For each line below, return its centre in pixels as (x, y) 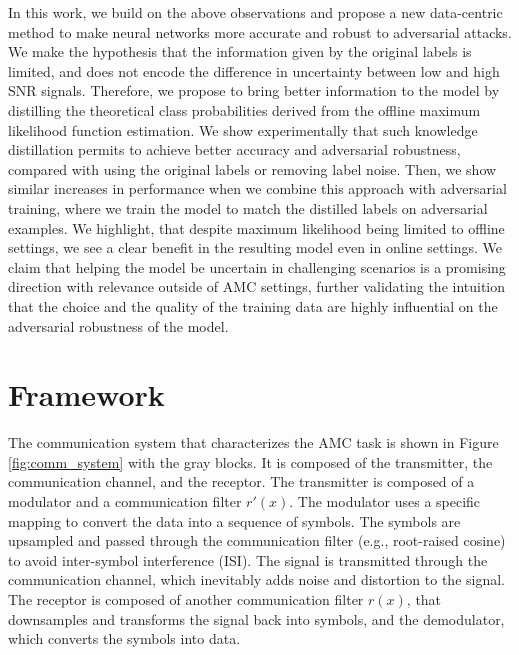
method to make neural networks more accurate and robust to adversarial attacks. (260, 31)
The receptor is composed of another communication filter (186, 598)
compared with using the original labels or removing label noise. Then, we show (252, 168)
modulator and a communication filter (125, 501)
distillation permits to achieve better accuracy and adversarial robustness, (234, 149)
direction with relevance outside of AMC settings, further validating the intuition (257, 286)
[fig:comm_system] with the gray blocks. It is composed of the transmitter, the (250, 461)
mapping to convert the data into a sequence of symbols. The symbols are (234, 520)
